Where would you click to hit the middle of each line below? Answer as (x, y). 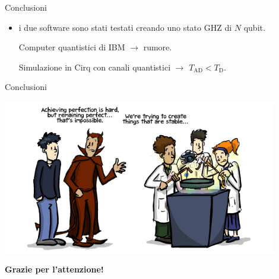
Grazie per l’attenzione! (54, 269)
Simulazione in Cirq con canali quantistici (95, 67)
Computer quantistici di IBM (72, 47)
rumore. (158, 47)
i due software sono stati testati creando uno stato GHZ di (125, 27)
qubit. (254, 27)
